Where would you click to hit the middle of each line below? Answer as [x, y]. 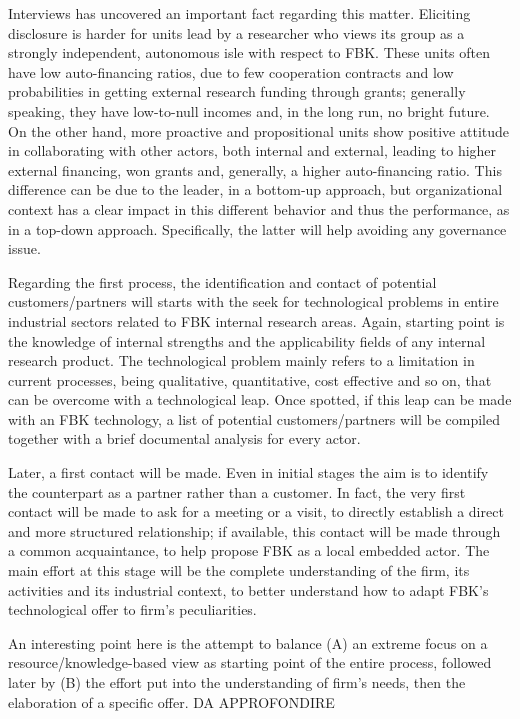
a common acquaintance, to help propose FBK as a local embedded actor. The [249, 550]
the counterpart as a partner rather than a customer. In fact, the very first [237, 491]
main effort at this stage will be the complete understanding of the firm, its [239, 570]
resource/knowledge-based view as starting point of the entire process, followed [250, 662]
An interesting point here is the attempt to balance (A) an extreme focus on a [248, 642]
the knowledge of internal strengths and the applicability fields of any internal [247, 340]
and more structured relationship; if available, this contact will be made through [254, 530]
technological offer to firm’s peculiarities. [132, 609]
